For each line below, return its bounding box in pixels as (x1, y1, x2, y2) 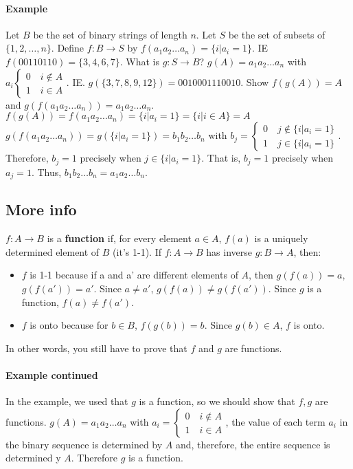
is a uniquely (254, 231, 308, 246)
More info (5, 199, 77, 220)
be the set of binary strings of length (33, 27, 187, 41)
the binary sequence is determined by (5, 437, 163, 451)
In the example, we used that (5, 394, 128, 408)
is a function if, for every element (47, 231, 192, 246)
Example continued (5, 368, 98, 382)
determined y (5, 450, 61, 465)
